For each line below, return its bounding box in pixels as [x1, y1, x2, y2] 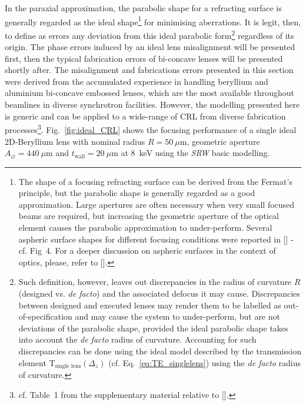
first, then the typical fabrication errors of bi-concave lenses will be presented [5, 52, 283, 64]
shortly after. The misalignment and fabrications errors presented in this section [5, 64, 294, 76]
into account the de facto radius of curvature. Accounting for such [18, 333, 257, 346]
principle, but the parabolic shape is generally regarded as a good [18, 187, 255, 199]
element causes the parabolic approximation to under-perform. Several [18, 221, 272, 234]
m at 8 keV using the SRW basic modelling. [111, 147, 270, 159]
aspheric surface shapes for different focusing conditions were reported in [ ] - [18, 233, 294, 245]
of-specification [18, 310, 72, 323]
